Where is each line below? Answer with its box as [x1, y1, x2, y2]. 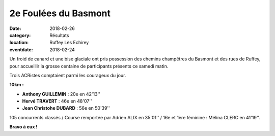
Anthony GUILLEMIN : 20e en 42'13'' [22, 91, 100, 97]
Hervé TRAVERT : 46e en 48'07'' [22, 98, 92, 104]
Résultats [49, 32, 69, 38]
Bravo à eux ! [9, 124, 38, 130]
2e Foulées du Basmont [9, 8, 111, 19]
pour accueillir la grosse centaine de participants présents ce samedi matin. [9, 63, 169, 69]
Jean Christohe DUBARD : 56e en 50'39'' [22, 105, 111, 111]
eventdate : [9, 46, 33, 53]
